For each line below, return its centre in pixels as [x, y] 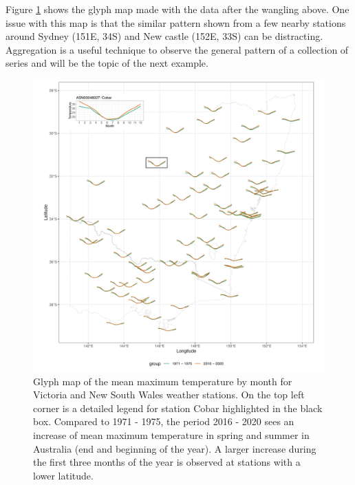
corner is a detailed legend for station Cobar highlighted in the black [178, 408]
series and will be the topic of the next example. [107, 63]
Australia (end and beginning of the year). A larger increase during [175, 448]
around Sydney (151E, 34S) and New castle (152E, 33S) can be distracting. [164, 36]
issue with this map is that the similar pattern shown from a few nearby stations [176, 22]
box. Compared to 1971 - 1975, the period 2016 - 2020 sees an [164, 421]
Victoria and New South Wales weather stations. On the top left [169, 395]
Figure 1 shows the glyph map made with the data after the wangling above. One [177, 9]
